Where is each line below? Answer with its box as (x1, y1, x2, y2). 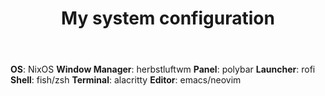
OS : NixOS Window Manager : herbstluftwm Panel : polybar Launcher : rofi (10, 63, 316, 76)
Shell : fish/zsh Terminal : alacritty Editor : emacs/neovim (10, 74, 242, 86)
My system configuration (61, 7, 275, 30)
